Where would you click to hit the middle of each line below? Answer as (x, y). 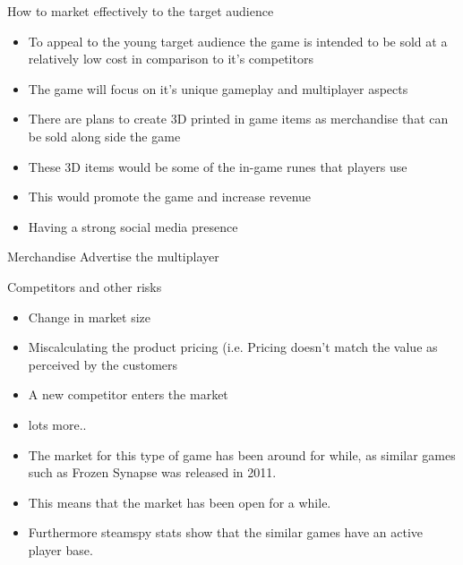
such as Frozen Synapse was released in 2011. (152, 472)
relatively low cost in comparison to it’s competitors (171, 59)
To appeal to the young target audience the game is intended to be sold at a (238, 41)
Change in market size (90, 317)
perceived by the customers (103, 364)
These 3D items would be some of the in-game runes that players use (218, 166)
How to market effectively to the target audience (141, 11)
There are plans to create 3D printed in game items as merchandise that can (238, 119)
